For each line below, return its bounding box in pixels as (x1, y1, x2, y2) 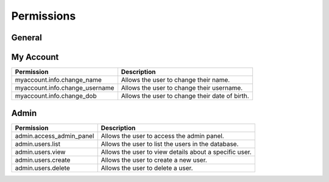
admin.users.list (15, 139, 61, 148)
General (11, 32, 43, 43)
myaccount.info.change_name (15, 76, 102, 84)
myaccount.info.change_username (15, 84, 115, 92)
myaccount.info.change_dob (15, 92, 97, 100)
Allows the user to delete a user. (101, 164, 193, 172)
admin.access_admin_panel (15, 131, 94, 140)
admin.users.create (15, 156, 71, 164)
